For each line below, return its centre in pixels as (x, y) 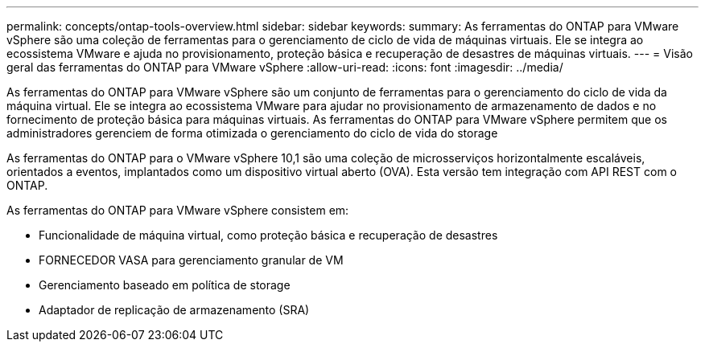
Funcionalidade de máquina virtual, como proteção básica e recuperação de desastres (268, 235)
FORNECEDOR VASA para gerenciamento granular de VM (191, 260)
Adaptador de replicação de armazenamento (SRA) (174, 310)
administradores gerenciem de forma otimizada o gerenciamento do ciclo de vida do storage (252, 133)
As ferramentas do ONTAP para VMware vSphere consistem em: (178, 210)
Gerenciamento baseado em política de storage (165, 285)
